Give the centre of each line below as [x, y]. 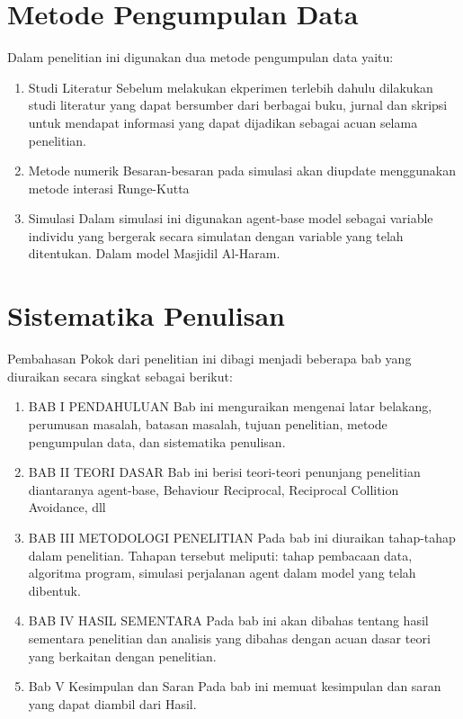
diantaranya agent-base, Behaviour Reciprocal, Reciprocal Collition [214, 489]
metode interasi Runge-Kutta [109, 188]
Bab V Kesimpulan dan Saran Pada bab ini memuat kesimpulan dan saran [235, 686]
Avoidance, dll [67, 507]
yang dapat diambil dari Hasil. [112, 703]
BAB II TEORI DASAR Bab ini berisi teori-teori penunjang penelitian [224, 472]
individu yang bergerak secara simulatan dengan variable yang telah [216, 235]
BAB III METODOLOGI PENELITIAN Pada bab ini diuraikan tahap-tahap [242, 537]
